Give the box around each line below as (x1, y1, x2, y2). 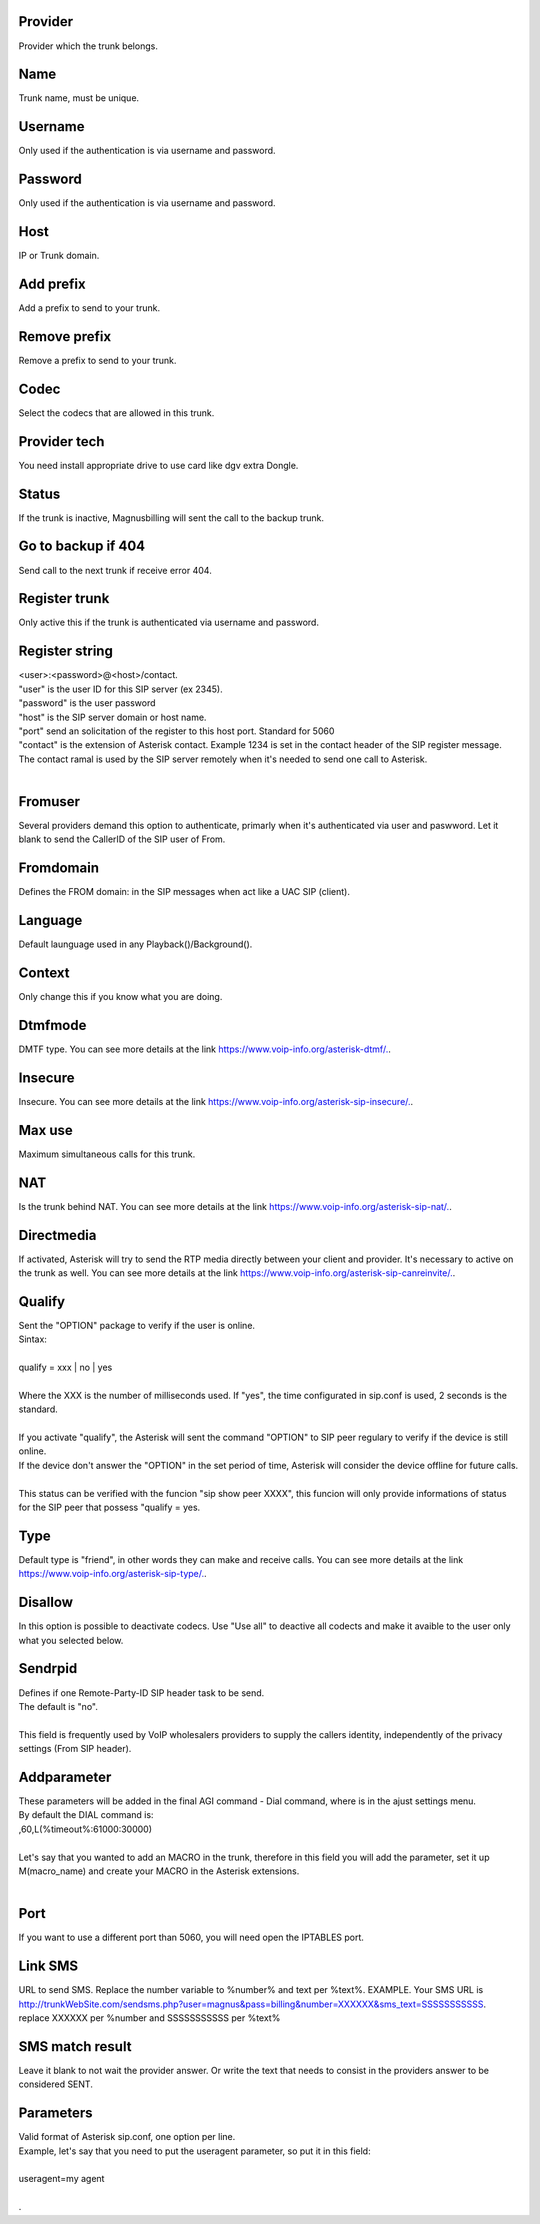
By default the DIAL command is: (18, 1809, 154, 1821)
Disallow (18, 1594, 74, 1611)
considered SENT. (18, 2078, 94, 2090)
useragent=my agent (18, 2173, 105, 2185)
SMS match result (18, 2038, 132, 2055)
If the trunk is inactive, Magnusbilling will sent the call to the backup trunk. (18, 511, 325, 524)
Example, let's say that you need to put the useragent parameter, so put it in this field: (18, 2145, 371, 2157)
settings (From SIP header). (18, 1743, 132, 1755)
